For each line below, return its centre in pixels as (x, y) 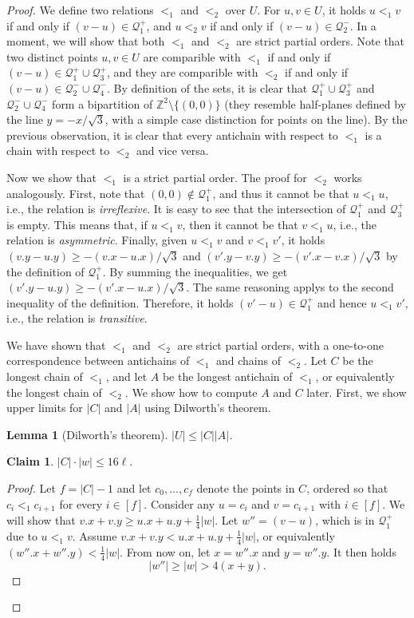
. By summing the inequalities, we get (195, 271)
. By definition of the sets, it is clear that (207, 87)
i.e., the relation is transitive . (77, 318)
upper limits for (45, 408)
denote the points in (246, 488)
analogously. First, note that (76, 193)
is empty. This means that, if (77, 224)
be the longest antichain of (227, 376)
